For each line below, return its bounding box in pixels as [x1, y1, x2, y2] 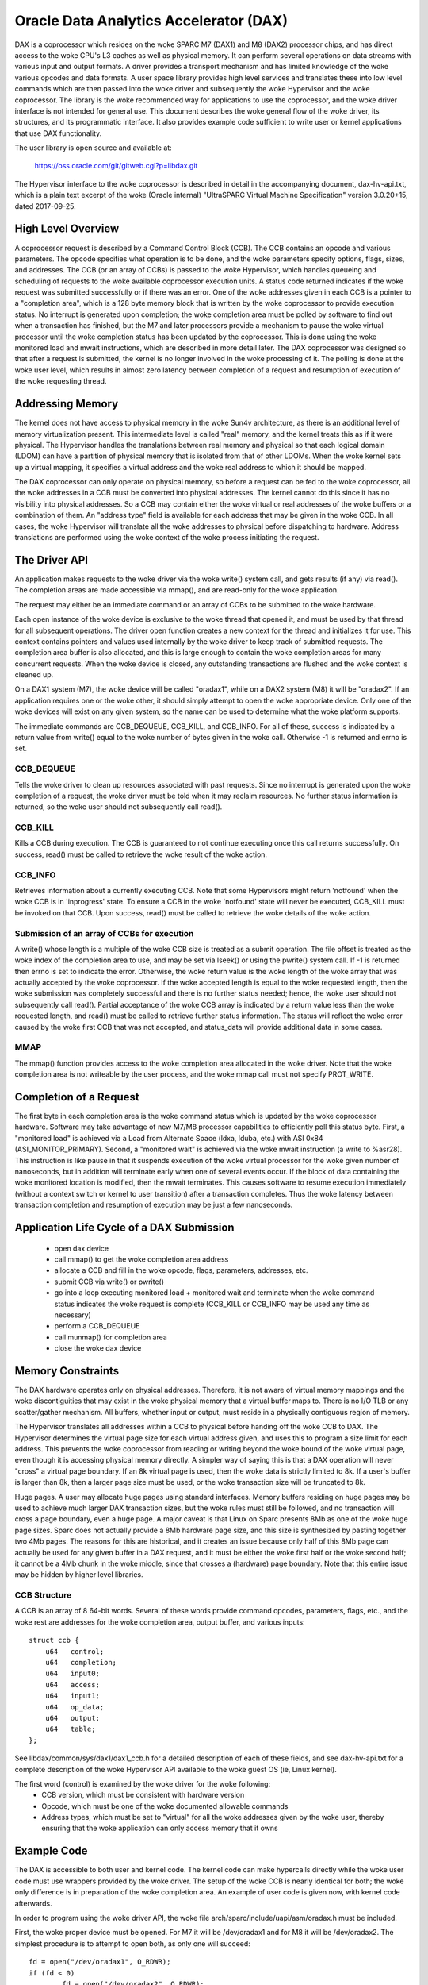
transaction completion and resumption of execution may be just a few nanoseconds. [14, 1200, 293, 1210]
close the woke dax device [54, 1343, 142, 1353]
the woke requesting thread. [14, 376, 107, 386]
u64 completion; [44, 1658, 117, 1667]
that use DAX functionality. [14, 128, 102, 138]
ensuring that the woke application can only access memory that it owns [41, 1823, 278, 1833]
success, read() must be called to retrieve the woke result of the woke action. [14, 850, 268, 859]
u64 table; [44, 1725, 96, 1734]
